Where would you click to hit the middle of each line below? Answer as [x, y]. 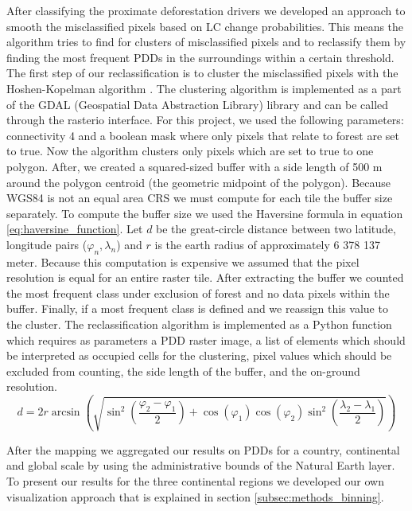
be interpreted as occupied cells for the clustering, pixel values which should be [199, 355]
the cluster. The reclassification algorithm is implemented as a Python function [199, 324]
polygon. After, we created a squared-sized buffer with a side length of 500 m [194, 166]
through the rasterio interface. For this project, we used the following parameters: [205, 120]
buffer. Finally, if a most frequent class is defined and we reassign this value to [197, 308]
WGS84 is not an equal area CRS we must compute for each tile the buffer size [200, 198]
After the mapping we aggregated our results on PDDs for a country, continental [203, 449]
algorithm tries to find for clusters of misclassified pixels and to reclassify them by [206, 42]
